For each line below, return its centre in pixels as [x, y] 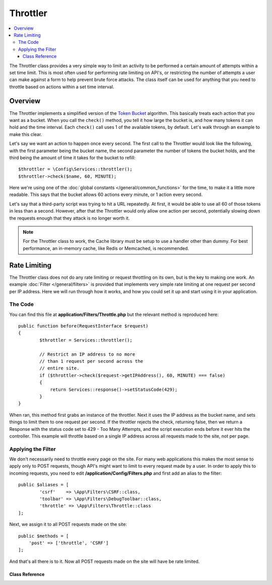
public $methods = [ [44, 536]
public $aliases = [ [44, 485]
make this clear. [26, 134]
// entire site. [59, 368]
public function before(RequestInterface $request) [83, 326]
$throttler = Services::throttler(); [86, 340]
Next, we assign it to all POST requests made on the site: [68, 525]
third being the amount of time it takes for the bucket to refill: [72, 157]
